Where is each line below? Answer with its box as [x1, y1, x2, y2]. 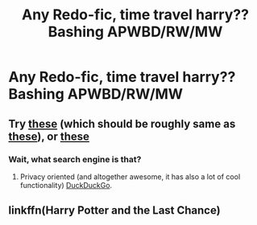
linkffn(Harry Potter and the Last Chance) [8, 203, 221, 218]
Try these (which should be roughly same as [8, 117, 236, 130]
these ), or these [8, 129, 90, 143]
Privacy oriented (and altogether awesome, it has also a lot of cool [19, 171, 241, 182]
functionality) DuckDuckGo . [19, 180, 113, 190]
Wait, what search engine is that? [8, 153, 142, 165]
